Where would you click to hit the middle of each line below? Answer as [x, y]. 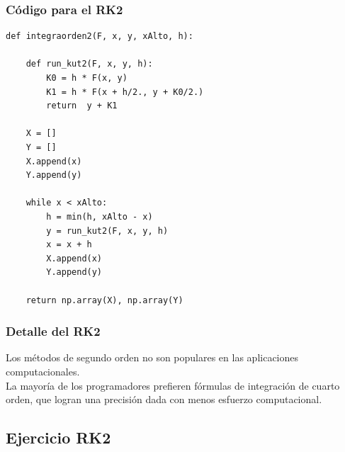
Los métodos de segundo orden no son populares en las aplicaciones [152, 357]
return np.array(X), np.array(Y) [104, 300]
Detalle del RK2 [53, 331]
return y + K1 [82, 106]
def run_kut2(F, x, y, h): [89, 64]
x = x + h [69, 245]
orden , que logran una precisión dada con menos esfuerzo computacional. [164, 399]
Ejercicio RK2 [58, 437]
